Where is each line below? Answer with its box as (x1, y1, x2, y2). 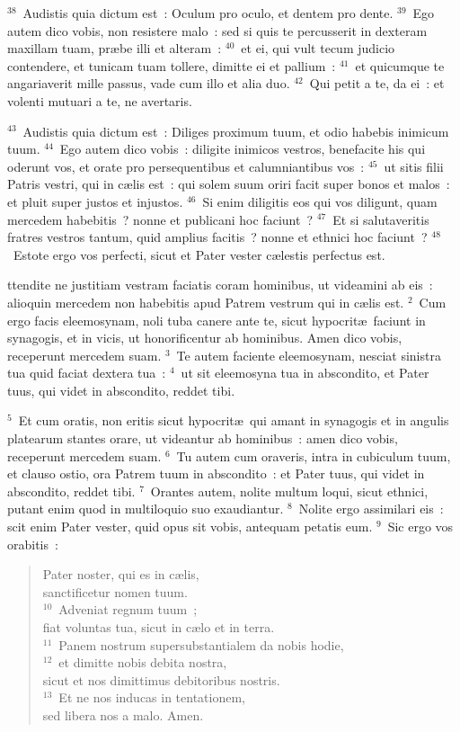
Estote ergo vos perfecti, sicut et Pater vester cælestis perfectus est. (13, 245, 385, 263)
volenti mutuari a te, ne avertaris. (7, 91, 192, 110)
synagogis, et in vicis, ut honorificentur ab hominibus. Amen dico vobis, (7, 328, 402, 347)
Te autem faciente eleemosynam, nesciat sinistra (176, 345, 441, 364)
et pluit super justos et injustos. (7, 192, 183, 210)
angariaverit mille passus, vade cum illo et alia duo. (7, 74, 290, 93)
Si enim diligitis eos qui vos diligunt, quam (202, 192, 438, 210)
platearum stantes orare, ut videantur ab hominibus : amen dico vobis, (7, 429, 398, 448)
